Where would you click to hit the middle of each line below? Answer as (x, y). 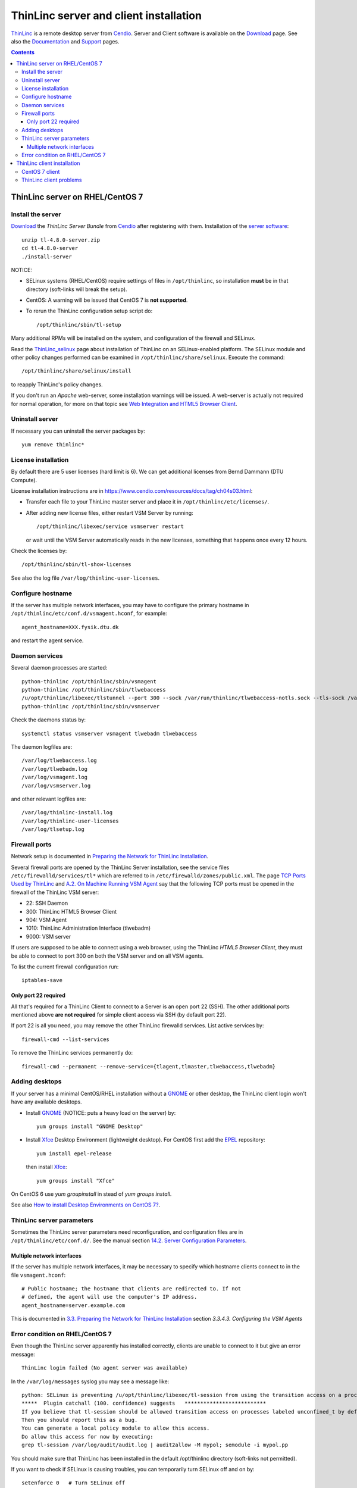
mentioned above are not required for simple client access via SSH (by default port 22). (119, 1015)
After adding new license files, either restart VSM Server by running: (109, 512)
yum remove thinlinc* (53, 445)
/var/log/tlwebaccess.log (59, 761)
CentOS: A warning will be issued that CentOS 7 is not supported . (107, 300)
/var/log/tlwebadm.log (55, 769)
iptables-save (42, 980)
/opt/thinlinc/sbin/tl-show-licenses (77, 565)
